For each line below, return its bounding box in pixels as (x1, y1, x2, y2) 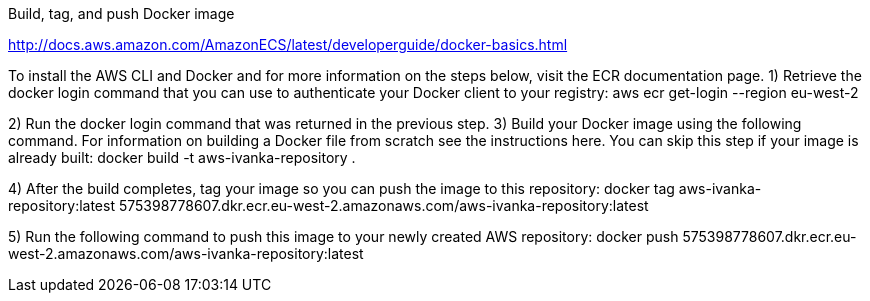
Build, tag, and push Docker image (8, 5, 235, 22)
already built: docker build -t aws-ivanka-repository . (8, 149, 356, 166)
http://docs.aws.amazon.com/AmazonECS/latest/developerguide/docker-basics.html (8, 36, 568, 53)
